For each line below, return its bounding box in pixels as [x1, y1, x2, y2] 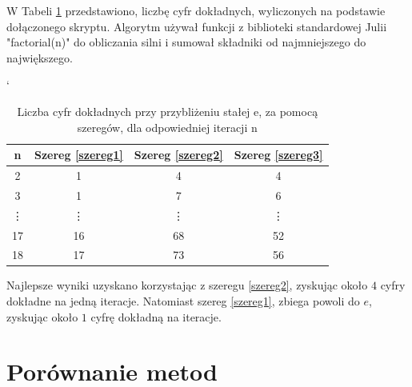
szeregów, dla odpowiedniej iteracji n [77, 118, 258, 135]
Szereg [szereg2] [134, 146, 223, 163]
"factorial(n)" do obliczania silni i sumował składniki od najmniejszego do [6, 34, 366, 50]
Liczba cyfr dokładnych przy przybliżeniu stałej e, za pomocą [17, 102, 318, 119]
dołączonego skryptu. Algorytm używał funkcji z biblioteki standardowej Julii [6, 18, 387, 34]
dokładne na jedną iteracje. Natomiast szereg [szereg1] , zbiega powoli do [6, 293, 360, 309]
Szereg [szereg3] [234, 146, 323, 163]
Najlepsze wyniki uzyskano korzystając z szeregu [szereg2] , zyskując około [6, 277, 368, 293]
